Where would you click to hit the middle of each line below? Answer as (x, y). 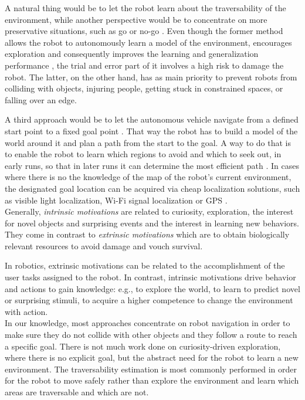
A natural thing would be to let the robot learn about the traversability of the (145, 8)
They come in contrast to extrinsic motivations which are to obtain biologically (147, 234)
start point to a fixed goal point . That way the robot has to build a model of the (151, 130)
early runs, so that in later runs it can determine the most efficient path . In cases (152, 165)
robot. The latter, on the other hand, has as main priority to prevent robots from (151, 77)
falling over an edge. (41, 99)
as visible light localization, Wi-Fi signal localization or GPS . (116, 200)
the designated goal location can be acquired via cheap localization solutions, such (152, 188)
